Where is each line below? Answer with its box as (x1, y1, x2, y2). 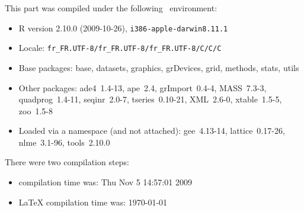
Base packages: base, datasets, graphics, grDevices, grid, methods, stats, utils (18, 61, 299, 73)
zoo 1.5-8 (18, 104, 53, 117)
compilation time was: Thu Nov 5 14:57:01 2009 (18, 176, 192, 188)
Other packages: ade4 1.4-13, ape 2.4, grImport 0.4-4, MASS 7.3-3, (18, 81, 267, 94)
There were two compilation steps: (5, 156, 129, 168)
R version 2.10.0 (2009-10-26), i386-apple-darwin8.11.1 (18, 21, 228, 34)
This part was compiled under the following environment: (5, 2, 217, 14)
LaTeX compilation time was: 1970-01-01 (18, 195, 168, 208)
